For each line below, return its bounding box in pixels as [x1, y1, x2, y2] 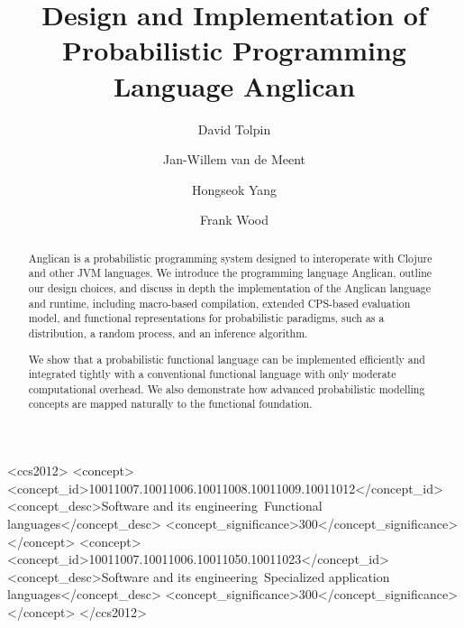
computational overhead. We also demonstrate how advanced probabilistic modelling [28, 381, 425, 396]
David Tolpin [197, 119, 271, 138]
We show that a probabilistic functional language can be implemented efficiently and [28, 351, 425, 366]
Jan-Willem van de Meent [162, 150, 306, 169]
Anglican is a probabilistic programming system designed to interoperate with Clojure [28, 250, 432, 265]
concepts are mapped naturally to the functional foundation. [28, 396, 313, 411]
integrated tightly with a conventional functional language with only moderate [28, 366, 396, 382]
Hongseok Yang [191, 180, 277, 199]
